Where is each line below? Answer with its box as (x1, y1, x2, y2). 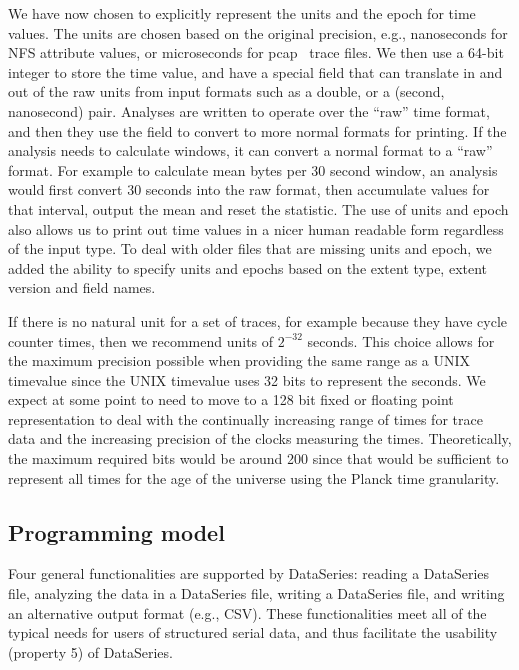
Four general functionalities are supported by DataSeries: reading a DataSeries (8, 563, 490, 584)
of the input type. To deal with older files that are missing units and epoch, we (8, 238, 492, 259)
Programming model (8, 516, 225, 547)
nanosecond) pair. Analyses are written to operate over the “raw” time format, (8, 100, 490, 121)
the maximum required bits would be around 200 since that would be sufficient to (8, 448, 509, 469)
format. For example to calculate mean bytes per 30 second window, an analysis (8, 159, 498, 180)
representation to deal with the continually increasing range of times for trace (8, 408, 483, 429)
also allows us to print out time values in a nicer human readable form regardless (8, 218, 504, 239)
